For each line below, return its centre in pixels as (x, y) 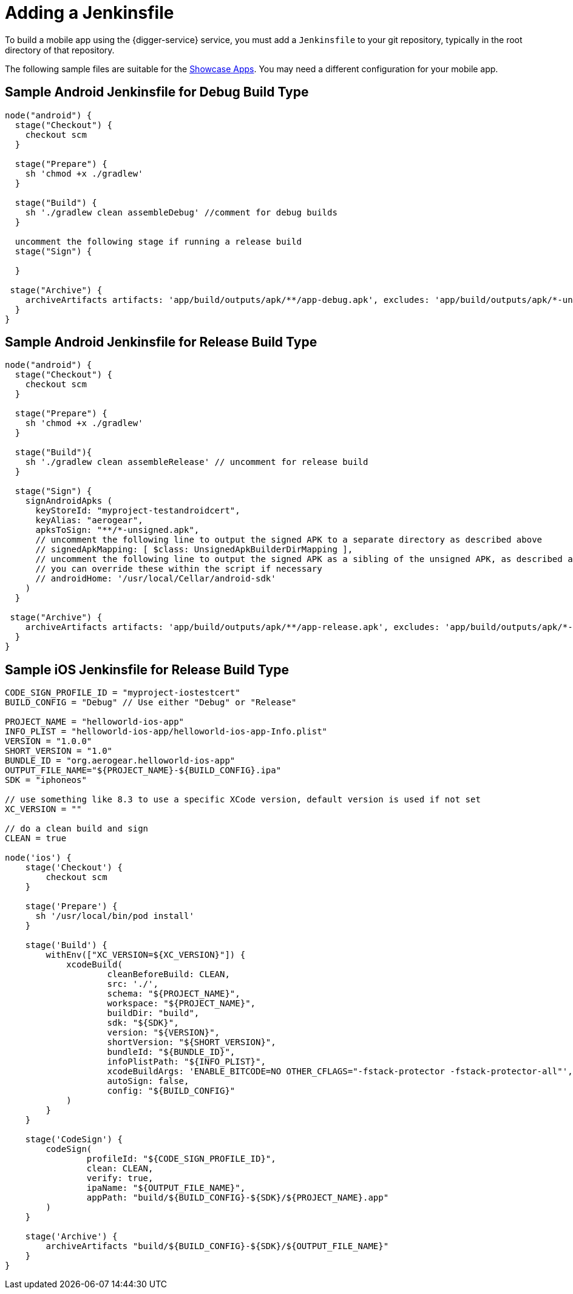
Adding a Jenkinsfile (90, 13)
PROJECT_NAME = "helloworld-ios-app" (95, 722)
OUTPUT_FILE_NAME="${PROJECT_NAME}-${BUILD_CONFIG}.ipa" (143, 771)
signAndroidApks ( (69, 501)
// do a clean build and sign (77, 829)
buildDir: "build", (153, 1013)
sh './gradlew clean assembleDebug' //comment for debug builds (181, 212)
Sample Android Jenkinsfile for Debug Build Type (157, 92)
